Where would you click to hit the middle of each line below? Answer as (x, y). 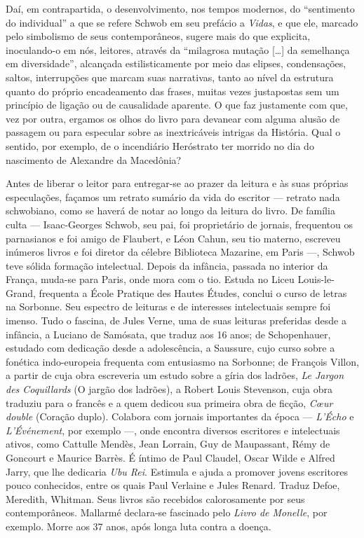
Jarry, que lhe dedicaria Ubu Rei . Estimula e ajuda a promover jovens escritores (177, 471)
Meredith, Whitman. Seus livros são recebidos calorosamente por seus (155, 498)
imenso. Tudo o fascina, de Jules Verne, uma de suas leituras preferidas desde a (176, 320)
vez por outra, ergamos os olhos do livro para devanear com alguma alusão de (173, 118)
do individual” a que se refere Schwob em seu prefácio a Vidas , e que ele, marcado (182, 22)
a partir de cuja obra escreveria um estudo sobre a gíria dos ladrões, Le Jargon (175, 375)
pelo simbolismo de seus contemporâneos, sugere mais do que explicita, (158, 36)
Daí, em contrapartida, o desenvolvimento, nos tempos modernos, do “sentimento (180, 8)
